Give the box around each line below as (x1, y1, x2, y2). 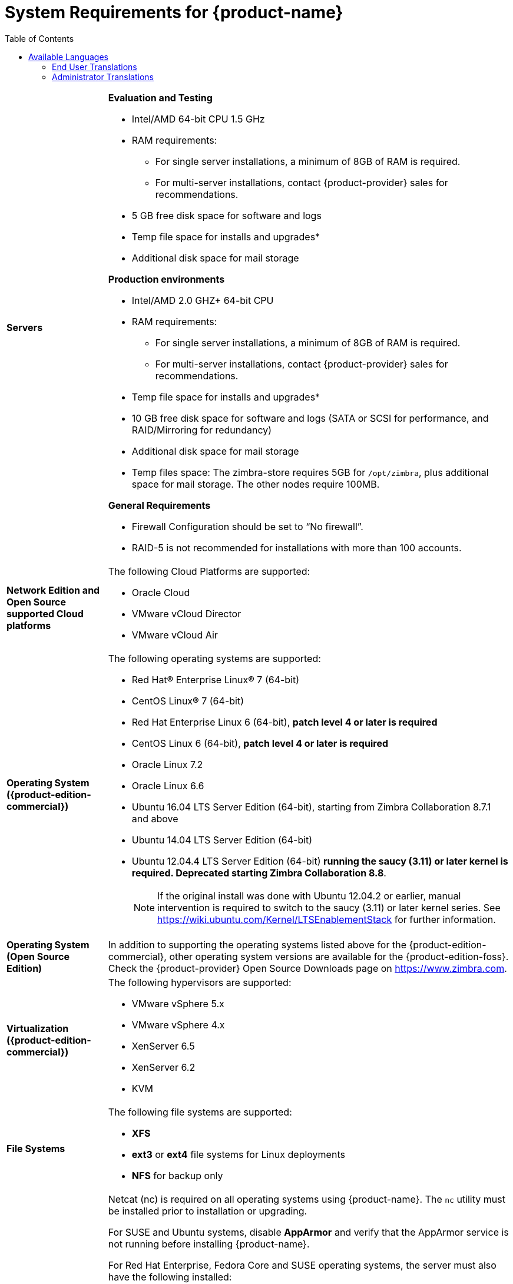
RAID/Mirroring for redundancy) (131, 423, 272, 436)
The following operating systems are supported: (108, 652, 321, 664)
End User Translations (52, 61, 137, 72)
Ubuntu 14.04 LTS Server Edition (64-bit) (131, 833, 313, 846)
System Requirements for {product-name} (5, 2, 343, 22)
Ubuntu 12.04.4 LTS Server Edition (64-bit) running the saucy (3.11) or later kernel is (131, 855, 508, 867)
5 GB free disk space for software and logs (131, 209, 322, 221)
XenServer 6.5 (131, 1040, 195, 1052)
